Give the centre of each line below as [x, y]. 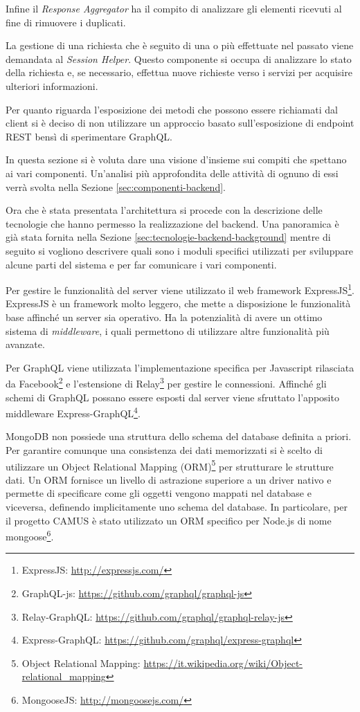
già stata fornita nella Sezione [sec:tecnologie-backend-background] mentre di [168, 237]
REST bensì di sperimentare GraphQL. [89, 136]
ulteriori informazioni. [52, 85]
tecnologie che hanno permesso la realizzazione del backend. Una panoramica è [172, 223]
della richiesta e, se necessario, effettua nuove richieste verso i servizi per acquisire [179, 72]
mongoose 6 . [30, 535]
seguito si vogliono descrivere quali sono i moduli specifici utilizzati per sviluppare [179, 250]
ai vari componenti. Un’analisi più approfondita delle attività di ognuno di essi [172, 173]
